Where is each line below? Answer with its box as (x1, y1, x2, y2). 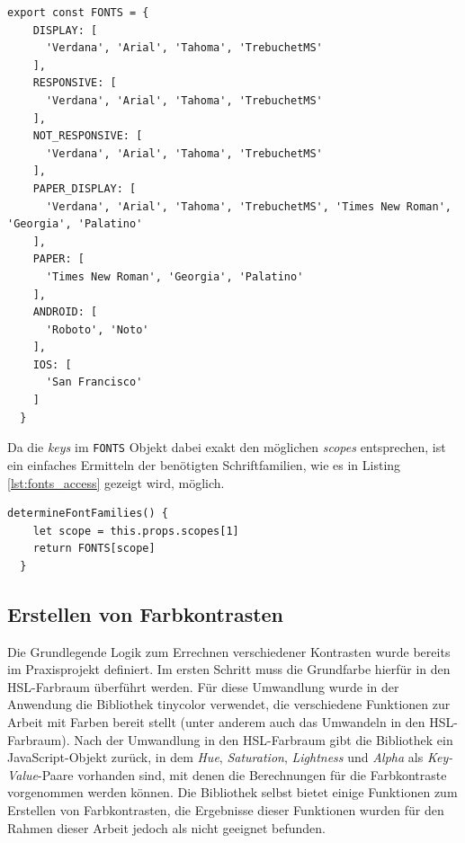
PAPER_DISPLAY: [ (32, 182, 137, 195)
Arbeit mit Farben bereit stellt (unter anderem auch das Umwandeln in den (7, 713, 425, 732)
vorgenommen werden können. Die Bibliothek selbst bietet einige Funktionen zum (7, 783, 458, 802)
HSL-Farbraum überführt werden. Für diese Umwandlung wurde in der (7, 677, 399, 696)
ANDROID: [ (32, 306, 98, 319)
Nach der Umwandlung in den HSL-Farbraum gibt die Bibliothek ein (74, 730, 453, 749)
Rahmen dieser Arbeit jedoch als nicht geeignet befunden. (7, 818, 326, 837)
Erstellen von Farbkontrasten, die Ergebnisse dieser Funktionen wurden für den (7, 801, 444, 820)
